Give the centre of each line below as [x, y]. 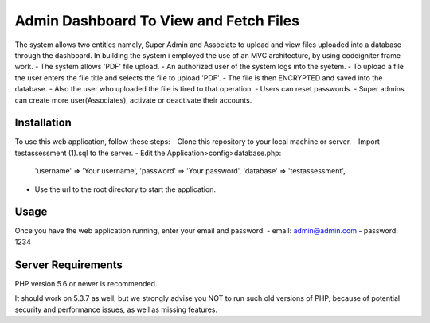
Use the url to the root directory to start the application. [125, 189]
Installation [43, 123]
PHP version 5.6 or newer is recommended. [86, 283]
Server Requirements [69, 265]
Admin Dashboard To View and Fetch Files [157, 21]
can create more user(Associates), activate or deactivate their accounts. [133, 100]
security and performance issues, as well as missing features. [116, 309]
